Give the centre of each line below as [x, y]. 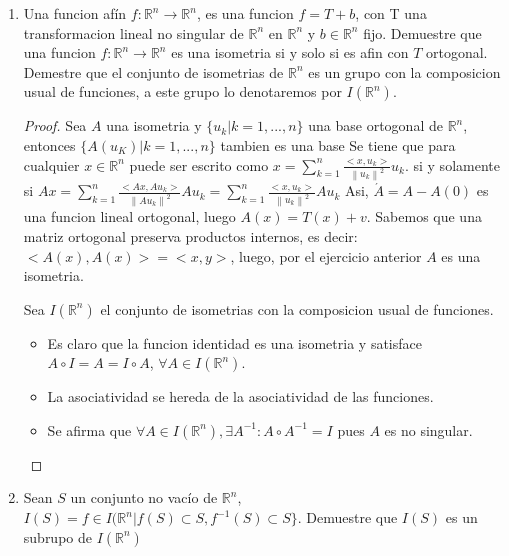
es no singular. [428, 429]
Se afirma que [89, 429]
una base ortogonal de [375, 125]
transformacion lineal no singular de [133, 32]
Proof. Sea [55, 125]
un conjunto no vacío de [144, 497]
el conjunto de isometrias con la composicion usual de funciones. [297, 308]
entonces [49, 144]
